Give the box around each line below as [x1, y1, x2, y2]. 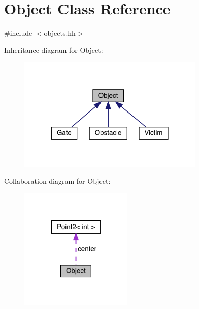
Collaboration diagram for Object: [4, 176, 111, 186]
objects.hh [44, 27, 76, 38]
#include [4, 27, 32, 38]
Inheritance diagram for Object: [4, 44, 103, 55]
